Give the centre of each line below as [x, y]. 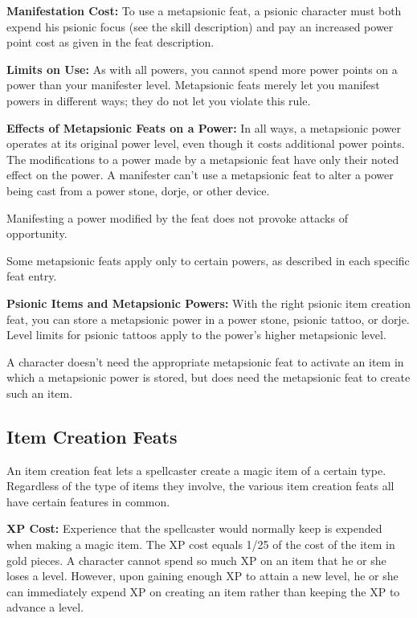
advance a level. [45, 607]
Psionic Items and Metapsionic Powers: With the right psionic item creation [208, 303]
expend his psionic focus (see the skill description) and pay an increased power [200, 26]
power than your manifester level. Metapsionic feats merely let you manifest [193, 85]
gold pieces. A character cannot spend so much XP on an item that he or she [196, 560]
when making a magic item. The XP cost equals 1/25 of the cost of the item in [201, 544]
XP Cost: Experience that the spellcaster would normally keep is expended [194, 528]
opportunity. [37, 233]
